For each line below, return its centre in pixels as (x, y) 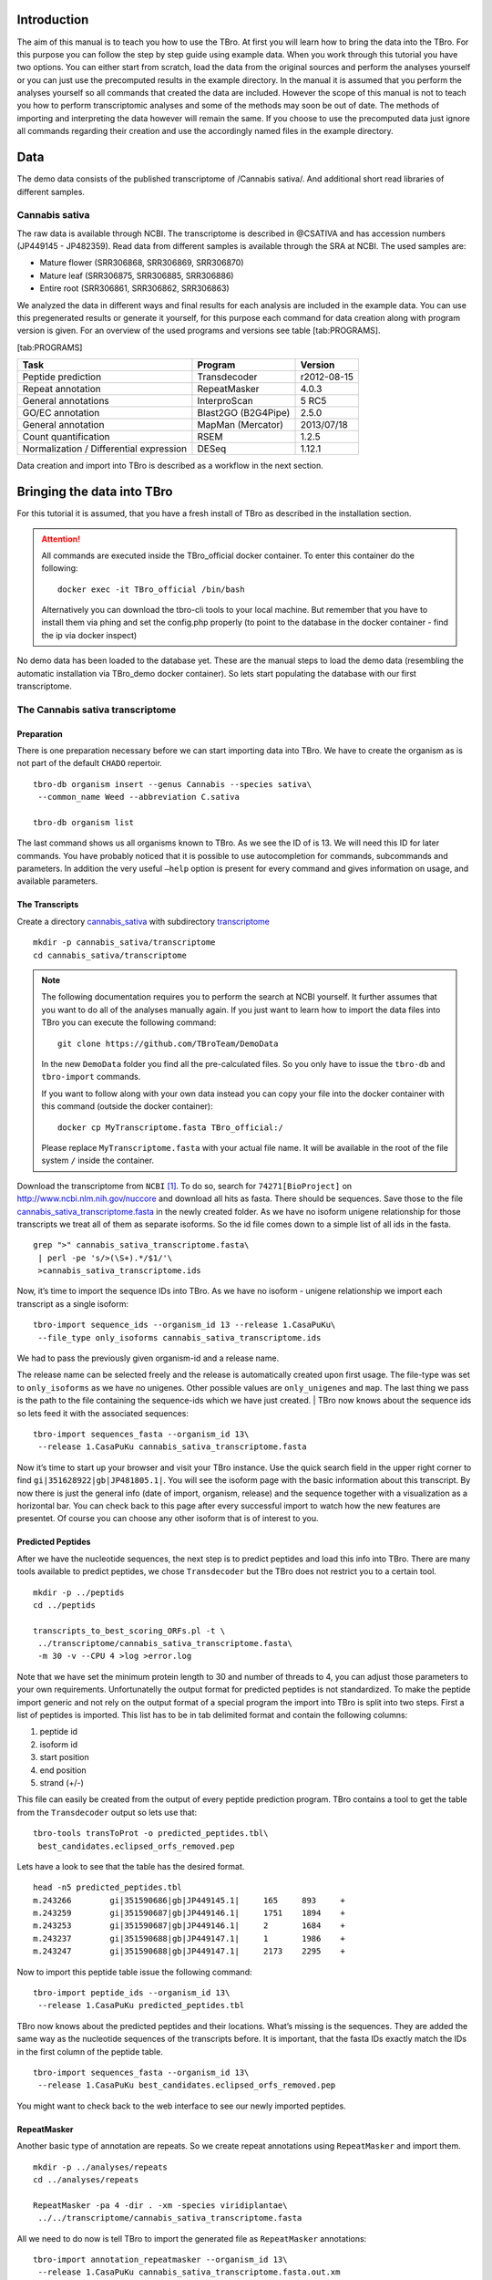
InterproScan (225, 401)
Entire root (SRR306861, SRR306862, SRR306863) (134, 288)
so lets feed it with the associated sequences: (102, 1413)
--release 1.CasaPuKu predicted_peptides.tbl (141, 2005)
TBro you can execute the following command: (129, 1022)
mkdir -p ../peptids (79, 1592)
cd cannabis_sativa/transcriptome (110, 955)
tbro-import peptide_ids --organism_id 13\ (132, 1993)
